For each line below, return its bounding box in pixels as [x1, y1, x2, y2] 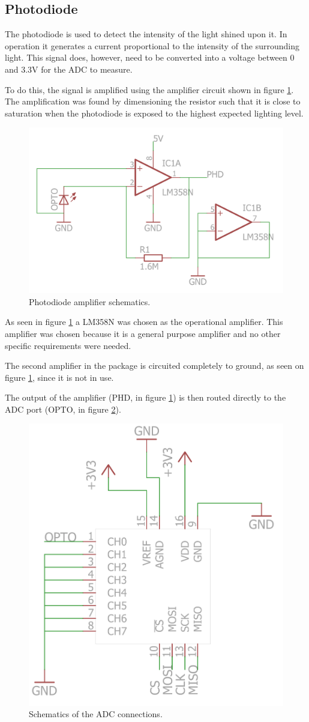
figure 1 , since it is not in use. [5, 371, 114, 383]
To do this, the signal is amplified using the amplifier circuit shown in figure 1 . [5, 83, 294, 96]
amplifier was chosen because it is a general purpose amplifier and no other [5, 327, 281, 339]
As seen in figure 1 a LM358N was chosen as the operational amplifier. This [5, 315, 283, 328]
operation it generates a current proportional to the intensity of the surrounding [5, 39, 299, 52]
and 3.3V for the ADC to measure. [5, 62, 133, 75]
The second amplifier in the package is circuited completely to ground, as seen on [5, 359, 304, 372]
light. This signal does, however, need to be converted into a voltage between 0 [5, 51, 295, 64]
